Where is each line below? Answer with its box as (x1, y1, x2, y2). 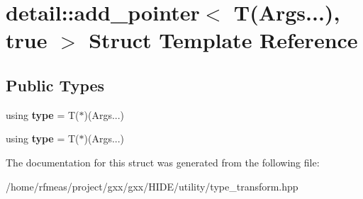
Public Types (6, 74, 105, 96)
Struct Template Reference (89, 25, 358, 55)
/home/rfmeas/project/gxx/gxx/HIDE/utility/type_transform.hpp (6, 178, 298, 193)
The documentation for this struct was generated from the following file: (6, 154, 320, 169)
